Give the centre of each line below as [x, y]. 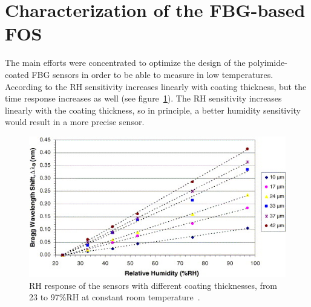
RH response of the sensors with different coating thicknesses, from [153, 285]
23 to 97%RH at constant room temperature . [115, 297]
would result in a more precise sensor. [75, 122]
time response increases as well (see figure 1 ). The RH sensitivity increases [143, 98]
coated [17, 74]
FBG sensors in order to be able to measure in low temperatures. [152, 74]
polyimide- [268, 63]
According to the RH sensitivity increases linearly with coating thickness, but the [156, 86]
